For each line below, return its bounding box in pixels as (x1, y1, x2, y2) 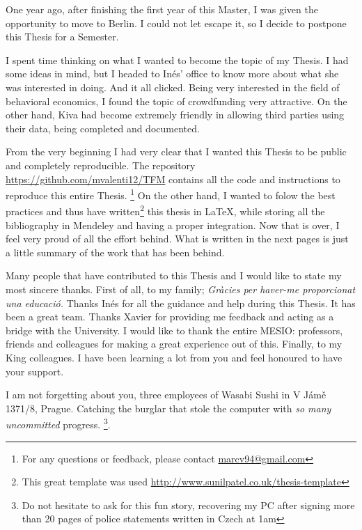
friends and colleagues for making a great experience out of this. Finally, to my (6, 336, 343, 351)
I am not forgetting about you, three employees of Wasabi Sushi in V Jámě (6, 387, 326, 402)
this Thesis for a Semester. (6, 29, 119, 44)
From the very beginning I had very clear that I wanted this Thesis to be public (6, 144, 347, 159)
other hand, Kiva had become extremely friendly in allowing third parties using (6, 107, 345, 122)
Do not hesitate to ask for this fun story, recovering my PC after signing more (22, 497, 355, 512)
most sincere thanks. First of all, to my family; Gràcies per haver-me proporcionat (6, 282, 356, 296)
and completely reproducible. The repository (6, 157, 196, 172)
